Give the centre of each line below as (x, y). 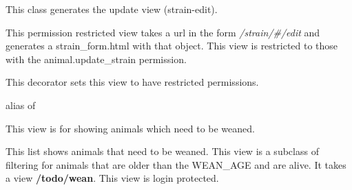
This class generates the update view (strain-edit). (112, 9)
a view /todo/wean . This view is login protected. (112, 178)
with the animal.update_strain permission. (96, 59)
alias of (21, 105)
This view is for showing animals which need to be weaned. (130, 128)
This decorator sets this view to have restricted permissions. (132, 82)
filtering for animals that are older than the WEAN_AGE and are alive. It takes (176, 164)
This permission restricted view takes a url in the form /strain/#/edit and (163, 32)
